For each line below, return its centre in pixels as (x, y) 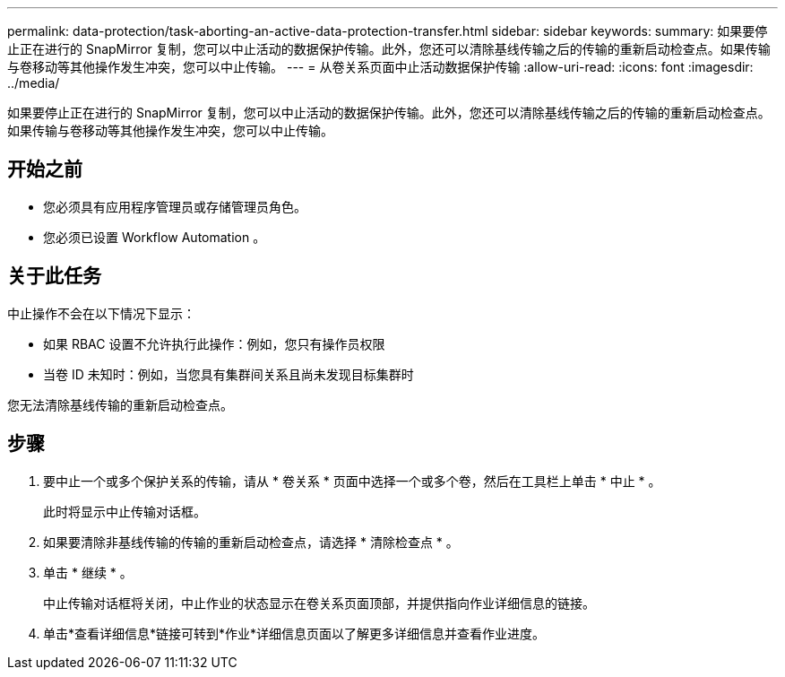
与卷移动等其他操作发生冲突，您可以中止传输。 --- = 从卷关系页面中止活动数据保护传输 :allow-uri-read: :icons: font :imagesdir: (380, 67)
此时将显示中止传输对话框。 (125, 511)
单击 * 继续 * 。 (88, 572)
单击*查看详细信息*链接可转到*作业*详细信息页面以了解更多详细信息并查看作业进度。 (294, 633)
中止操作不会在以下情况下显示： (101, 313)
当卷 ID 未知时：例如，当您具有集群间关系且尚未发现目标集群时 (229, 374)
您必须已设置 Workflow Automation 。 (155, 237)
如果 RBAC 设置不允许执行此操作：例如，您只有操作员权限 (214, 343)
